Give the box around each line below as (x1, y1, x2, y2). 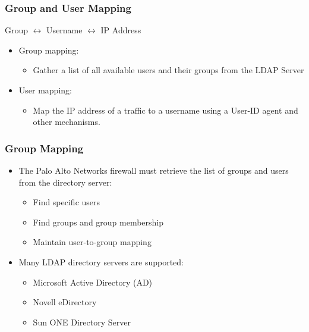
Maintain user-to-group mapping (33, 236, 152, 248)
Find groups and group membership (33, 215, 164, 228)
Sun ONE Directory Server (33, 315, 131, 328)
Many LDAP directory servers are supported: (18, 255, 184, 268)
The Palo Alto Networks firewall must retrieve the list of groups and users (18, 164, 289, 176)
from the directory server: (18, 176, 112, 188)
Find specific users (33, 196, 100, 208)
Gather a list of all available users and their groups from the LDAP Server (33, 64, 304, 76)
